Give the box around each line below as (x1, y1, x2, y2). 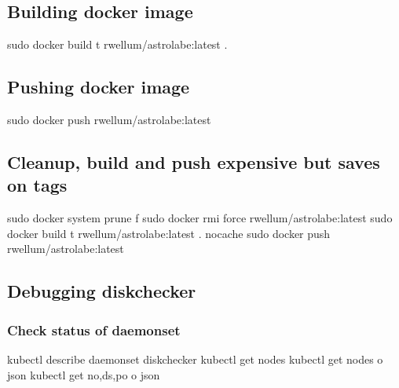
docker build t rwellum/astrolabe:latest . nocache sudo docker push (7, 225, 331, 241)
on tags (7, 173, 68, 197)
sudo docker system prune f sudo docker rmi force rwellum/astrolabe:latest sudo (7, 210, 393, 226)
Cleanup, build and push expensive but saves (7, 149, 380, 174)
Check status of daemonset (7, 320, 181, 339)
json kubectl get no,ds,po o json (7, 366, 160, 383)
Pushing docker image (7, 75, 190, 99)
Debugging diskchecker (7, 279, 196, 303)
